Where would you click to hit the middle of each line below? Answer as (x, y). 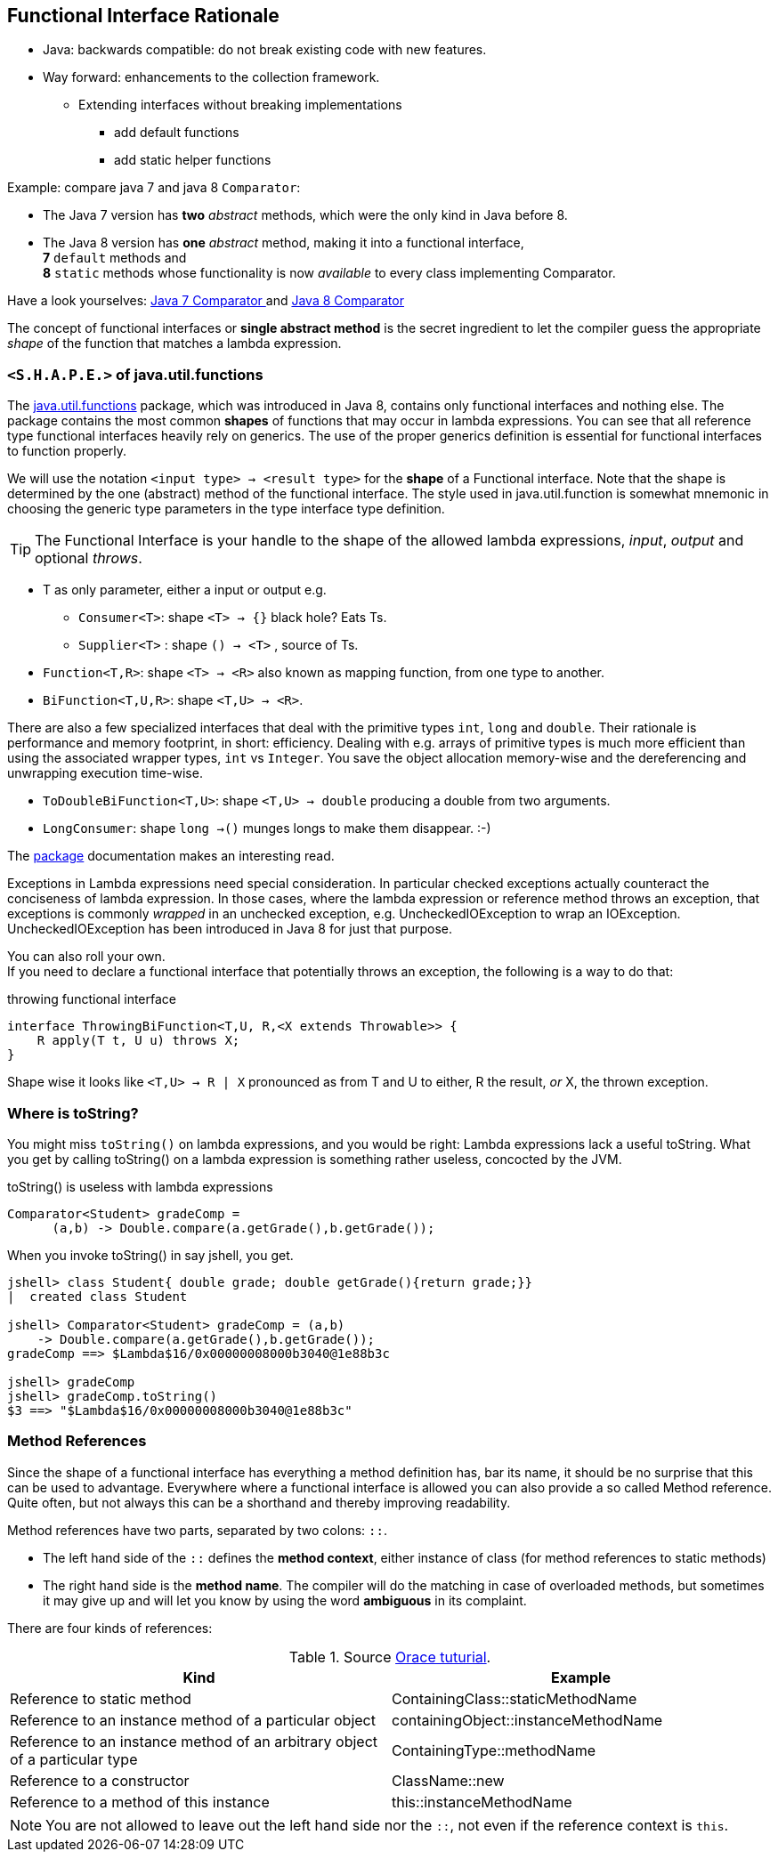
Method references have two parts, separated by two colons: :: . (197, 1530)
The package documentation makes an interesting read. (171, 856)
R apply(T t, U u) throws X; (138, 1041)
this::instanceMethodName (482, 1802)
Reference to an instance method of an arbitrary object (194, 1741)
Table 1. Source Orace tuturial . (390, 1657)
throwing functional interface (92, 999)
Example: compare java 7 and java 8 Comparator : (154, 188)
